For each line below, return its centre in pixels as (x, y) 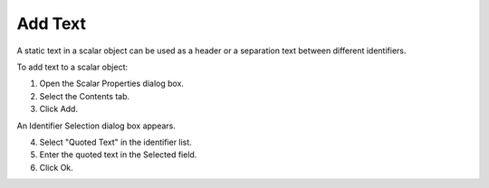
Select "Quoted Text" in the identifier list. (115, 142)
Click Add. (59, 109)
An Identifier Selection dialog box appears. (96, 126)
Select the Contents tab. (85, 96)
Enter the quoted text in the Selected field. (118, 155)
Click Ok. (57, 167)
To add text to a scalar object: (72, 67)
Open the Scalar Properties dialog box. (112, 84)
